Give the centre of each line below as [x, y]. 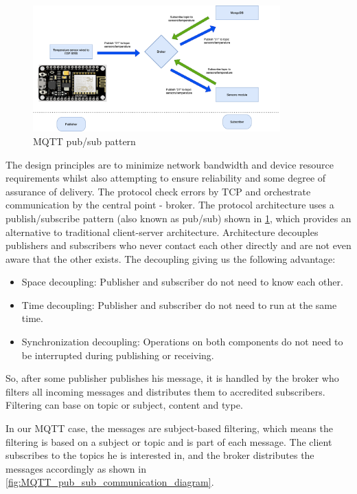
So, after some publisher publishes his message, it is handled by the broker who [172, 378]
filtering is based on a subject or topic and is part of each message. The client [169, 441]
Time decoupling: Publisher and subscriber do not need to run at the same [179, 304]
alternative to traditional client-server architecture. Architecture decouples [162, 232]
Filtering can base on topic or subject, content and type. [124, 405]
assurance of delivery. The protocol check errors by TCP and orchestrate [158, 191]
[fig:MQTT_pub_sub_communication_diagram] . [110, 482]
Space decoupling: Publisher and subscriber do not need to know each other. [182, 282]
